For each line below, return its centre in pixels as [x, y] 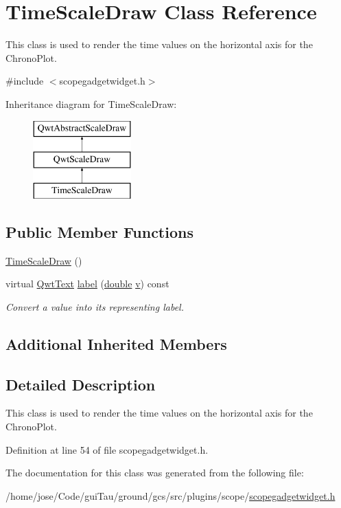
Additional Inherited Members [116, 343]
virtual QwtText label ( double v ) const [87, 284]
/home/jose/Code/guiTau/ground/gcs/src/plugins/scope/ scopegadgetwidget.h [170, 495]
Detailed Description [81, 384]
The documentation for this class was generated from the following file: [155, 473]
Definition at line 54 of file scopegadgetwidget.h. [107, 449]
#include [25, 81]
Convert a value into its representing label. [95, 306]
